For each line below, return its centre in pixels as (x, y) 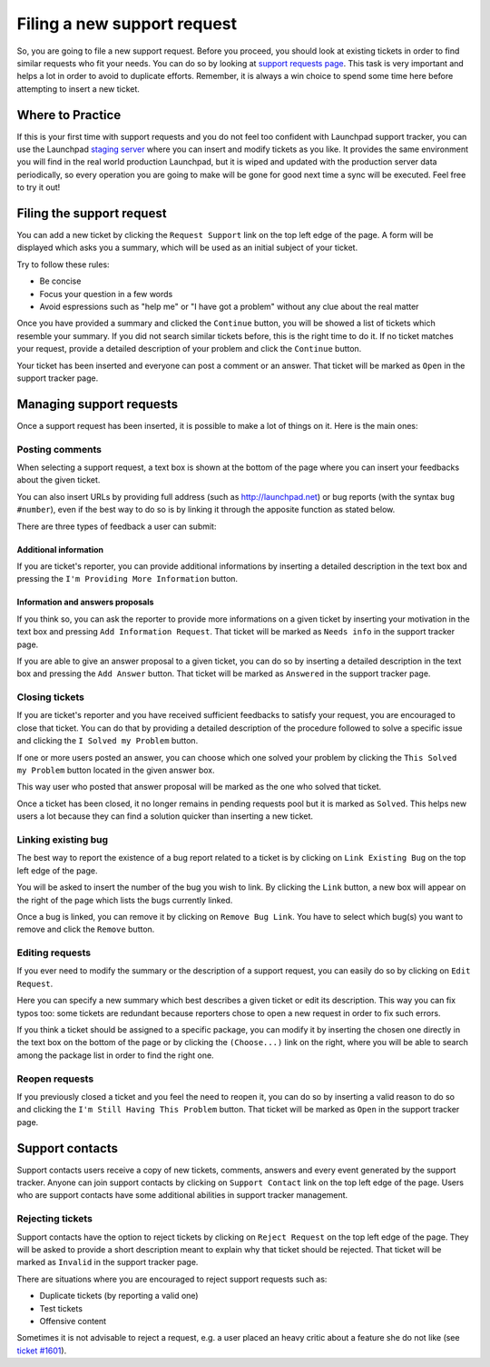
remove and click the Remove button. (86, 929)
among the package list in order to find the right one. (115, 1055)
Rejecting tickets (54, 1219)
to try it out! (39, 187)
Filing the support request (92, 213)
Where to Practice (69, 115)
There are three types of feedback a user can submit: (117, 526)
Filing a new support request (127, 24)
